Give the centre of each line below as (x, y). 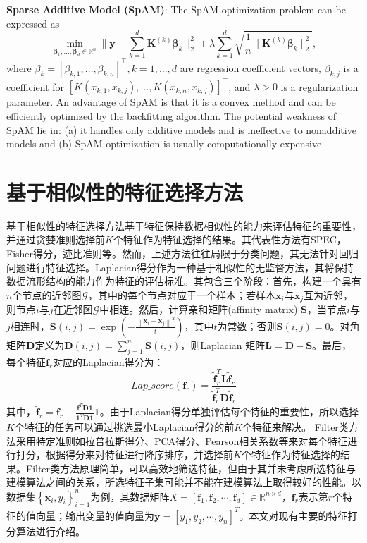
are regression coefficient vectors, (250, 67)
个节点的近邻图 (47, 294)
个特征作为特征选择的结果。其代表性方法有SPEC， (230, 239)
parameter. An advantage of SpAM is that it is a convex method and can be (171, 102)
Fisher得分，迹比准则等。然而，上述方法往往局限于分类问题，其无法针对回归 (183, 253)
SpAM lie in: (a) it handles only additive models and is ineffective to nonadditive (181, 129)
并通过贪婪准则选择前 (56, 239)
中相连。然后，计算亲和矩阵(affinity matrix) (199, 309)
